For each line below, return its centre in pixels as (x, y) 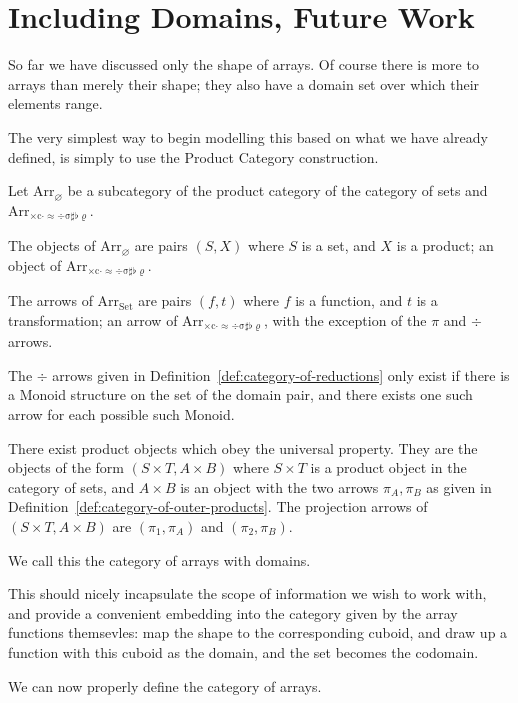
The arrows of (50, 300)
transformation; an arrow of (93, 319)
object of (35, 264)
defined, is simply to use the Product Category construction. (193, 156)
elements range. (55, 103)
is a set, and (338, 245)
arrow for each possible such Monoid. (121, 414)
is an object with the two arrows (279, 486)
